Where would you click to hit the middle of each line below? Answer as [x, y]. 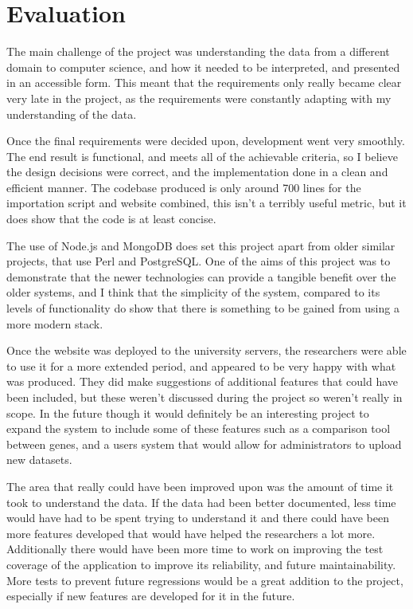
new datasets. [39, 460]
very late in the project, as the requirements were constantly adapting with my [199, 98]
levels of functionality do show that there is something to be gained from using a [203, 308]
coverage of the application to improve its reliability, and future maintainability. [201, 564]
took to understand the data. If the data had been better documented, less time [201, 502]
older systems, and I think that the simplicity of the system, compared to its [193, 292]
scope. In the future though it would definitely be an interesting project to [188, 413]
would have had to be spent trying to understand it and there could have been [198, 518]
